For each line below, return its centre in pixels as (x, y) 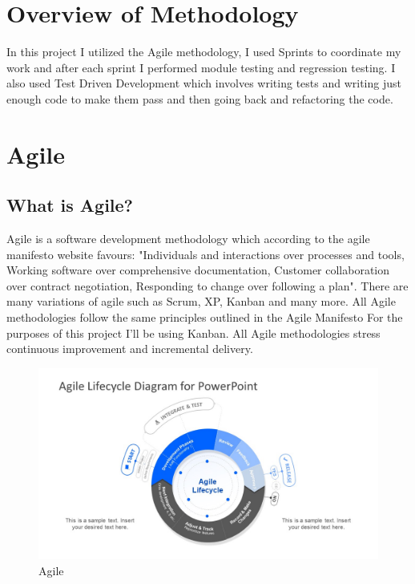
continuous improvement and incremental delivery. (130, 349)
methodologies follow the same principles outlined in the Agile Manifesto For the (205, 317)
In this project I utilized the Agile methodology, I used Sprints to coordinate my (204, 52)
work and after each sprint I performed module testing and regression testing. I (201, 67)
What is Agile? (70, 205)
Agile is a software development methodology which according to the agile (188, 239)
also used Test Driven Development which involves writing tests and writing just (204, 83)
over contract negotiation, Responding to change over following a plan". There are (207, 285)
